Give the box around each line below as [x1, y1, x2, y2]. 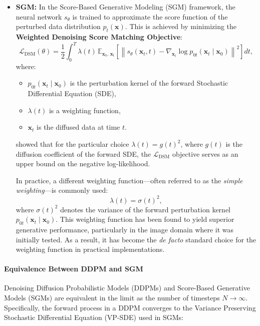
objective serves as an [172, 148, 238, 159]
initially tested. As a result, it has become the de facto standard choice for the [16, 234, 256, 244]
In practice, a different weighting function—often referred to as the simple [16, 175, 243, 185]
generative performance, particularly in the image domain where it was [16, 224, 234, 234]
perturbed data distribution [16, 21, 101, 32]
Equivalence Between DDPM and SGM [4, 263, 143, 274]
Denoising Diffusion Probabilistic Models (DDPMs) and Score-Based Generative [4, 282, 250, 293]
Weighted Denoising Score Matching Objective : [16, 31, 183, 42]
